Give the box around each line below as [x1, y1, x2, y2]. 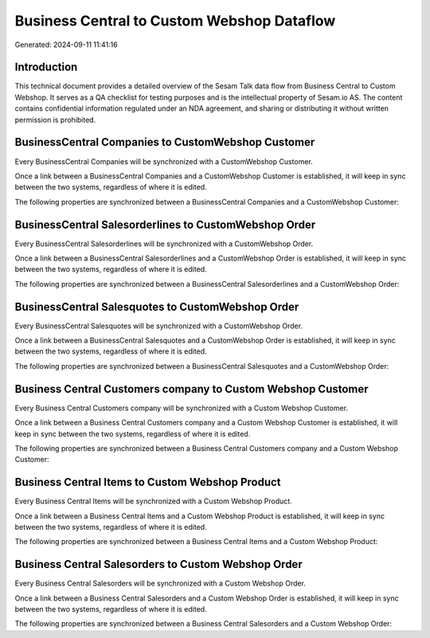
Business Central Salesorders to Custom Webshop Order [14, 558, 303, 571]
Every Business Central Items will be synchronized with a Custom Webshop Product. [14, 496, 292, 506]
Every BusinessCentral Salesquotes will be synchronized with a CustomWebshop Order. [14, 321, 303, 331]
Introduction [14, 61, 78, 74]
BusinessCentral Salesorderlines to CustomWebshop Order [14, 217, 316, 231]
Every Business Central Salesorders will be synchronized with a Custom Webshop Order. [14, 578, 307, 589]
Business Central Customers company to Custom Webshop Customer [14, 382, 369, 396]
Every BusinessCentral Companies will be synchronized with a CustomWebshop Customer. [14, 156, 314, 166]
